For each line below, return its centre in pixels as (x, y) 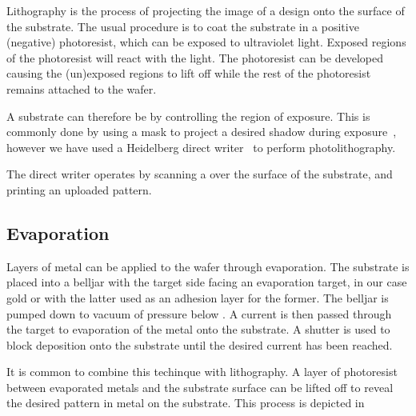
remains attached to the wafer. (82, 88)
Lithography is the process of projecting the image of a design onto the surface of (206, 10)
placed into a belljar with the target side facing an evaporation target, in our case (207, 282)
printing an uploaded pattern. (79, 189)
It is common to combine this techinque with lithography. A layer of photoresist (202, 372)
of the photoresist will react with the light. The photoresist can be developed (195, 57)
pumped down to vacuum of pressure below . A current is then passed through (199, 313)
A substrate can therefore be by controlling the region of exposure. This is (188, 116)
